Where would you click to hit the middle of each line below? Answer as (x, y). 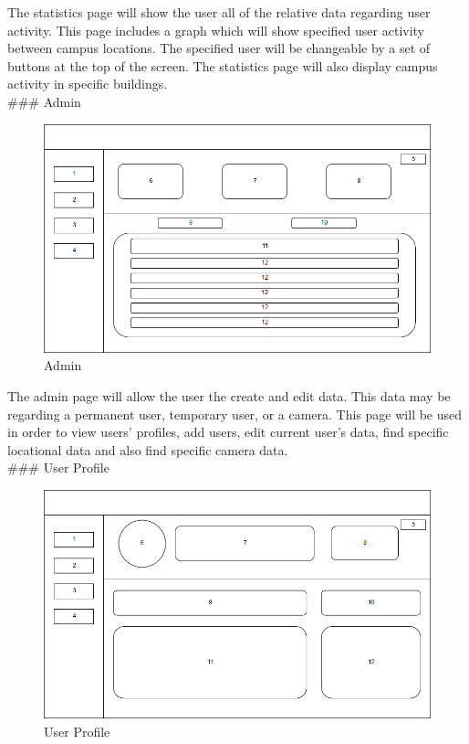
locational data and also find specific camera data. (148, 449)
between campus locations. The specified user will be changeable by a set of (219, 48)
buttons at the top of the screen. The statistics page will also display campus (223, 65)
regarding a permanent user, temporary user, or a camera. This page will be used (235, 414)
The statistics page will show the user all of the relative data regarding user (219, 12)
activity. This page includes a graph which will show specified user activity (216, 30)
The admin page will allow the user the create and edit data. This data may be (229, 396)
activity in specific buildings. (88, 84)
